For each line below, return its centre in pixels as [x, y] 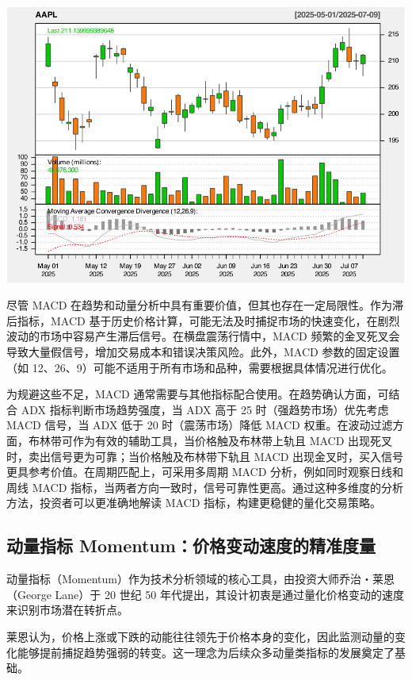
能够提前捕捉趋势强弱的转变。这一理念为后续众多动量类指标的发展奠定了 [206, 652]
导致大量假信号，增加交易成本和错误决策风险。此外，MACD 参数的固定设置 [203, 352]
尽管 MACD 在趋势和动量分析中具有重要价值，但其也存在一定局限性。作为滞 [205, 305]
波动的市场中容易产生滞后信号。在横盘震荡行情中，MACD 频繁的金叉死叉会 [203, 336]
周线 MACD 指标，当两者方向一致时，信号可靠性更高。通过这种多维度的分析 [205, 487]
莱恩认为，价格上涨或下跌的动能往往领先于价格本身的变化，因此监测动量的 [200, 636]
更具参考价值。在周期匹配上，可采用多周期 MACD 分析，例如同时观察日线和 [205, 472]
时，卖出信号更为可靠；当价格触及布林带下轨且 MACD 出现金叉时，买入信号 [205, 456]
